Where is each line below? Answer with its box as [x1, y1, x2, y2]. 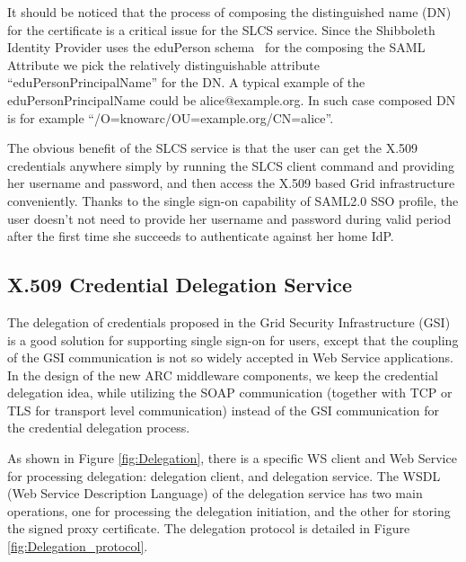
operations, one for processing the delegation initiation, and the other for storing [7, 501, 451, 520]
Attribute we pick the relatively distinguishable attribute [7, 55, 320, 74]
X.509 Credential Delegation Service [7, 271, 352, 299]
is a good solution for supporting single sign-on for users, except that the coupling [7, 330, 459, 349]
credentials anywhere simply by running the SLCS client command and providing [7, 156, 454, 174]
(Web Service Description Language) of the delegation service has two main [7, 484, 423, 503]
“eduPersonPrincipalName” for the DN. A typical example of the [7, 73, 365, 92]
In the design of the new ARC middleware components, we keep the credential [7, 365, 438, 384]
